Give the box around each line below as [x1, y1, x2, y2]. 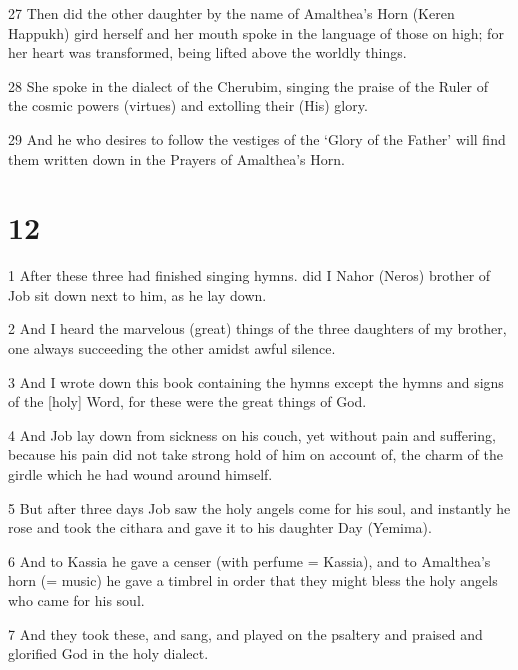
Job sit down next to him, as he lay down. [8, 284, 267, 305]
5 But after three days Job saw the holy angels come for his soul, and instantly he [8, 497, 511, 518]
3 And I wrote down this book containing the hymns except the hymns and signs [8, 371, 504, 392]
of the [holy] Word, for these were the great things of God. [8, 391, 367, 412]
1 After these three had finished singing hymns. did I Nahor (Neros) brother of [8, 265, 491, 286]
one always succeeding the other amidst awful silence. [8, 338, 336, 359]
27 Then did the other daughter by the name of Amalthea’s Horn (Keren [8, 3, 455, 23]
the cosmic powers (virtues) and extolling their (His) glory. [8, 95, 368, 116]
